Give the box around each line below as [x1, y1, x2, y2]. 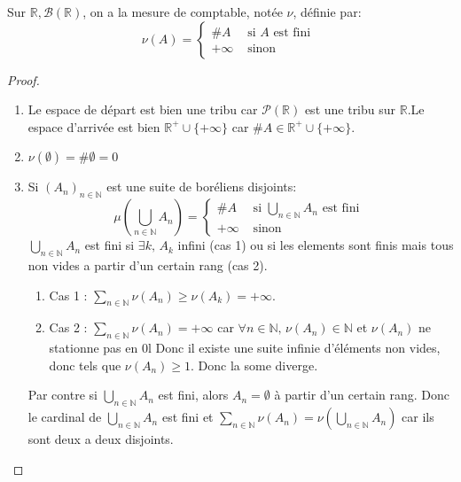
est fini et [161, 408, 214, 426]
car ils [402, 408, 434, 426]
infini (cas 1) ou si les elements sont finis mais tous [177, 236, 454, 254]
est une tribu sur [304, 100, 396, 119]
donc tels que [49, 355, 121, 374]
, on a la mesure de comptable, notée [82, 3, 283, 20]
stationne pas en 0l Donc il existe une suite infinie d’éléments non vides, [49, 338, 441, 357]
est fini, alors [158, 385, 229, 404]
